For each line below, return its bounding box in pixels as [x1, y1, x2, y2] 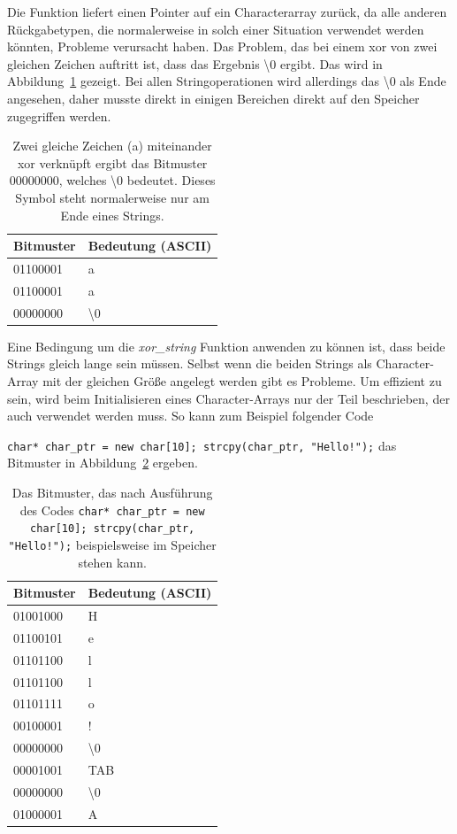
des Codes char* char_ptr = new [19, 500, 205, 519]
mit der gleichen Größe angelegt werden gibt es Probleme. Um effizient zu [42, 371, 442, 390]
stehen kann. [78, 552, 147, 571]
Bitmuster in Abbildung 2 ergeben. [7, 453, 198, 472]
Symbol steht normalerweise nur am [15, 188, 209, 206]
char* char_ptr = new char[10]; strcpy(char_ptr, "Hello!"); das [7, 436, 397, 454]
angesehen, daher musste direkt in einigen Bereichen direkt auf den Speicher [7, 89, 420, 107]
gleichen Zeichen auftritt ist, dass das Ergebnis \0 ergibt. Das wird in [7, 54, 383, 73]
